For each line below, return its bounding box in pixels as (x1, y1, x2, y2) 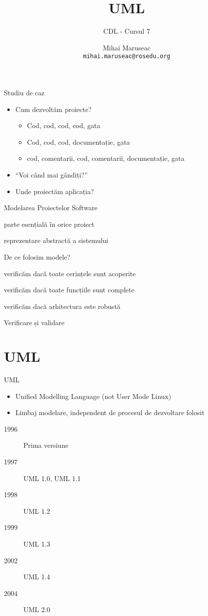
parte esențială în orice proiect (4, 219, 95, 229)
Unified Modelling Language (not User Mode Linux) (15, 391, 171, 401)
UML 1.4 (23, 572, 50, 582)
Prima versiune (23, 440, 69, 450)
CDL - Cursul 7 (103, 26, 150, 36)
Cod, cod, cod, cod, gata (27, 120, 100, 131)
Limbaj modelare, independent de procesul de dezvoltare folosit (15, 407, 205, 418)
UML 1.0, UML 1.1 (23, 473, 81, 483)
